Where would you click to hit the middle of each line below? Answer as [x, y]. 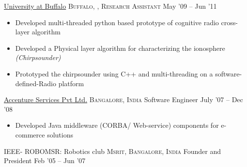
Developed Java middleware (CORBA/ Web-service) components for [117, 125]
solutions [60, 134]
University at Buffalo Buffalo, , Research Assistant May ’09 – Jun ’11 [110, 6]
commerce [30, 134]
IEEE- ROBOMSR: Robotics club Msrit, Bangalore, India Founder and [113, 151]
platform [71, 83]
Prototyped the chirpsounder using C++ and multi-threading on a [114, 73]
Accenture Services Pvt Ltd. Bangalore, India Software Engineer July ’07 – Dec [123, 99]
